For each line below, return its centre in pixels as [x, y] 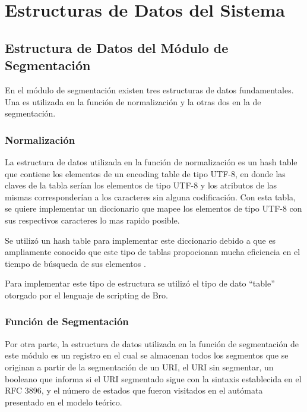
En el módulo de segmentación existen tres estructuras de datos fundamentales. [149, 89]
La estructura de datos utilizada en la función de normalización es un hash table [151, 161]
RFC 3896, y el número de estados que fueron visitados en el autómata [134, 390]
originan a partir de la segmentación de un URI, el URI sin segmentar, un [139, 367]
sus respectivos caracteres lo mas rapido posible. [92, 220]
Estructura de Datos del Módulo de [117, 47]
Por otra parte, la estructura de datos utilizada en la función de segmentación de [152, 343]
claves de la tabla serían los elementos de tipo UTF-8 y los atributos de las [141, 185]
